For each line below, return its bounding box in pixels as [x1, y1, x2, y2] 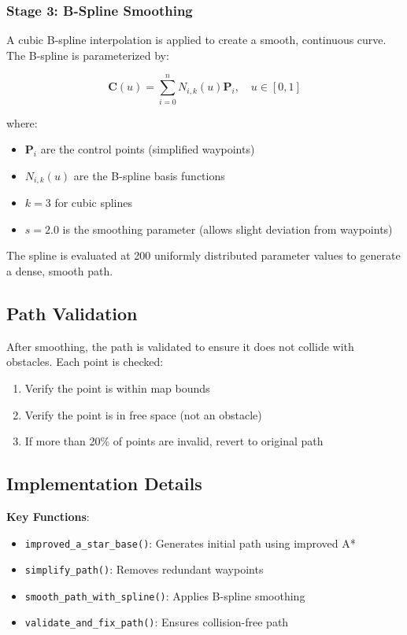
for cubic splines [54, 194, 132, 211]
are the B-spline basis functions [73, 167, 225, 183]
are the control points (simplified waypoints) [40, 141, 255, 157]
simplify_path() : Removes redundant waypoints [24, 561, 264, 578]
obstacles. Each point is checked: [6, 353, 164, 370]
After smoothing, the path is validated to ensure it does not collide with [6, 338, 354, 354]
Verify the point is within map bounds [24, 379, 210, 396]
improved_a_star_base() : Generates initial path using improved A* [24, 534, 356, 551]
